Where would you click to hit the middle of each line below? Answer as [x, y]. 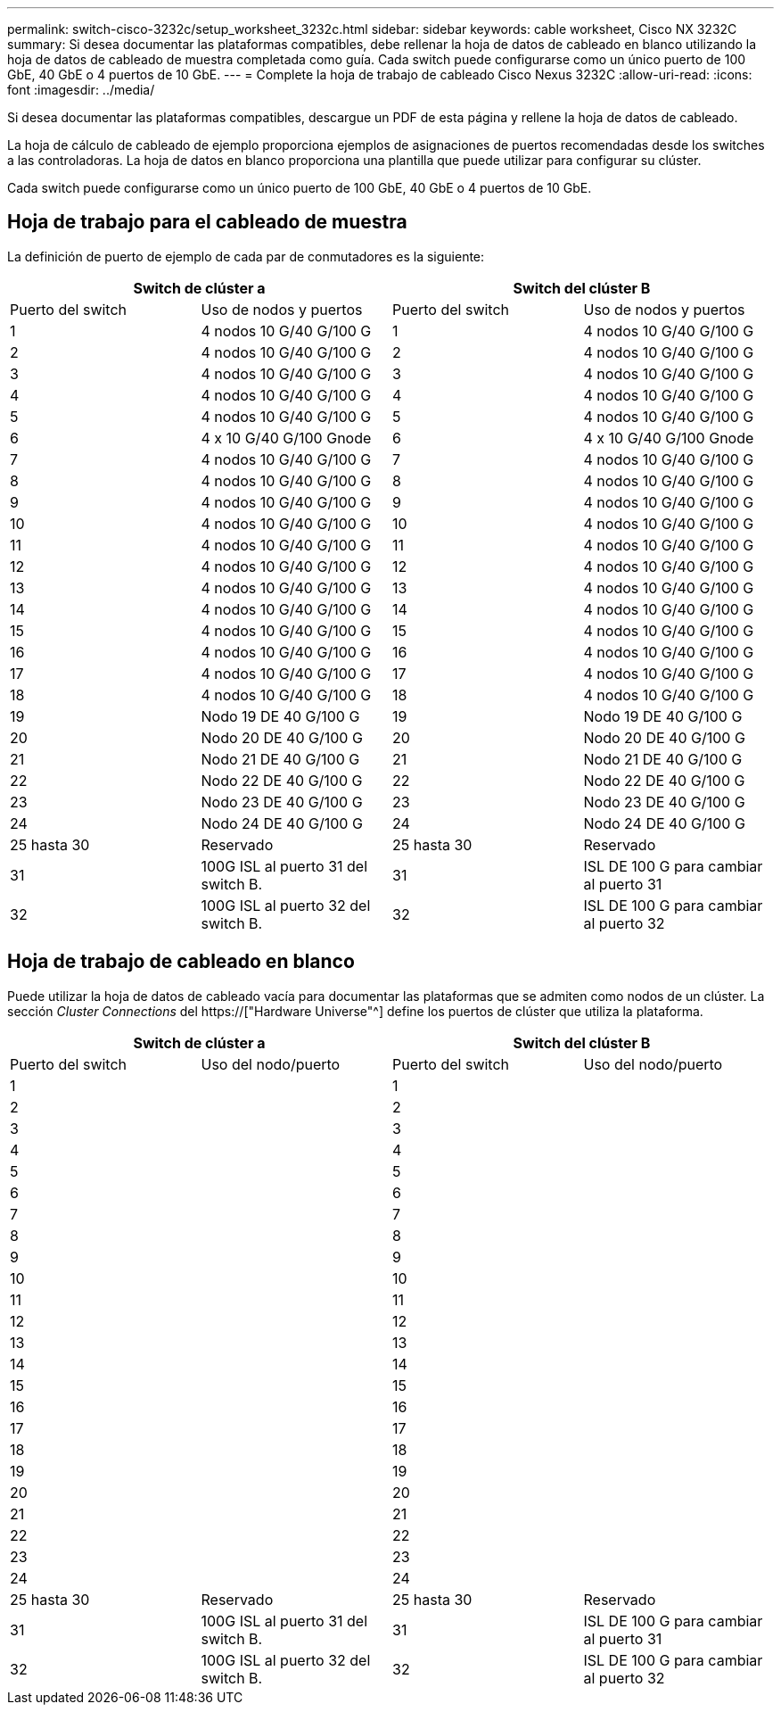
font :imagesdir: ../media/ [81, 90]
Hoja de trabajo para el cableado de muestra [207, 222]
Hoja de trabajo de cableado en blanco [181, 962]
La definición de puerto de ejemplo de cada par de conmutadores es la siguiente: [246, 256]
